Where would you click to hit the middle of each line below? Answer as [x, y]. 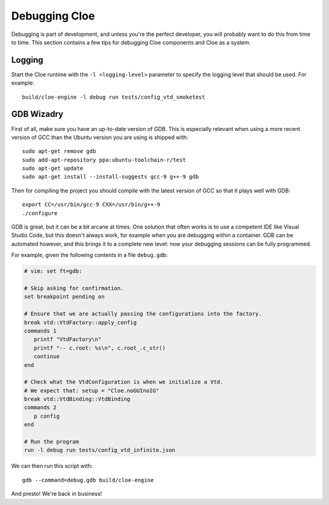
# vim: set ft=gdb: [53, 271]
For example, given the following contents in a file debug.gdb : [90, 255]
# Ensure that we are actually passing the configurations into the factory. [143, 314]
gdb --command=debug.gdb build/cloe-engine [88, 480]
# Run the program [51, 442]
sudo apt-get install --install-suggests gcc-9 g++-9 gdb [111, 177]
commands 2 [40, 408]
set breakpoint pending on [64, 297]
